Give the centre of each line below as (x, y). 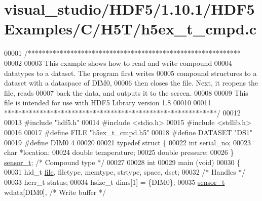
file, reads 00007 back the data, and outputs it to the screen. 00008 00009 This (126, 92)
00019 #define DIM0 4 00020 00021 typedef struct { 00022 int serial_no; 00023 (127, 142)
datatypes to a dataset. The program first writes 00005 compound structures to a (130, 73)
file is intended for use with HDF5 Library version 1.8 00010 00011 (108, 103)
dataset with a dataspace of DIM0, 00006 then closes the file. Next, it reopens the (131, 83)
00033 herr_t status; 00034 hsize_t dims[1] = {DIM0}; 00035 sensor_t (115, 182)
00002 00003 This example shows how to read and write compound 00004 (118, 63)
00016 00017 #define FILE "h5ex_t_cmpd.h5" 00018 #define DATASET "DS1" (128, 132)
